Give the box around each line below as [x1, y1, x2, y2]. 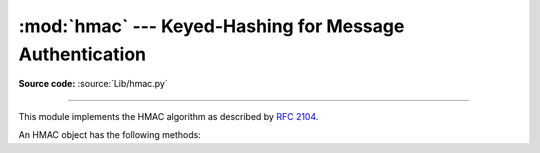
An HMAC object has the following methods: [18, 129, 202, 141]
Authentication [18, 43, 147, 65]
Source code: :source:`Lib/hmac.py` [18, 78, 169, 90]
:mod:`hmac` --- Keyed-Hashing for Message [18, 15, 405, 37]
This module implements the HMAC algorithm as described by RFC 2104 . [18, 110, 319, 122]
